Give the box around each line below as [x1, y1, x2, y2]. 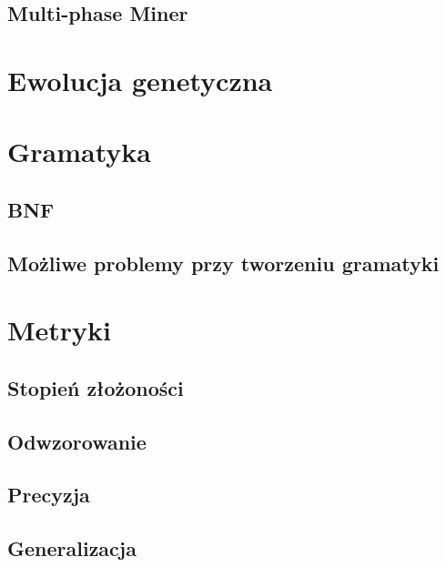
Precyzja [7, 481, 90, 509]
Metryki [7, 311, 112, 349]
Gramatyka [7, 133, 151, 170]
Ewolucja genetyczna [7, 61, 273, 98]
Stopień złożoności [7, 373, 184, 401]
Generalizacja [7, 534, 137, 562]
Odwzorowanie [7, 427, 147, 455]
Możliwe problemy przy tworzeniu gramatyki [7, 248, 440, 277]
